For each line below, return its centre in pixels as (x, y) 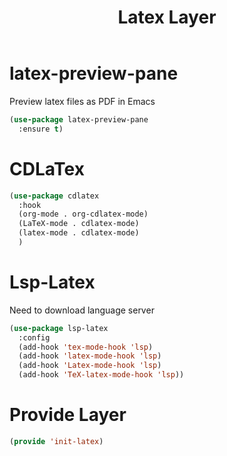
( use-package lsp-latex (59, 328)
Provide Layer (68, 415)
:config (34, 337)
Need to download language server (82, 310)
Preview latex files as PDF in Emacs (82, 101)
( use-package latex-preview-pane (79, 119)
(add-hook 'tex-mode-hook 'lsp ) (86, 347)
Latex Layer (167, 17)
